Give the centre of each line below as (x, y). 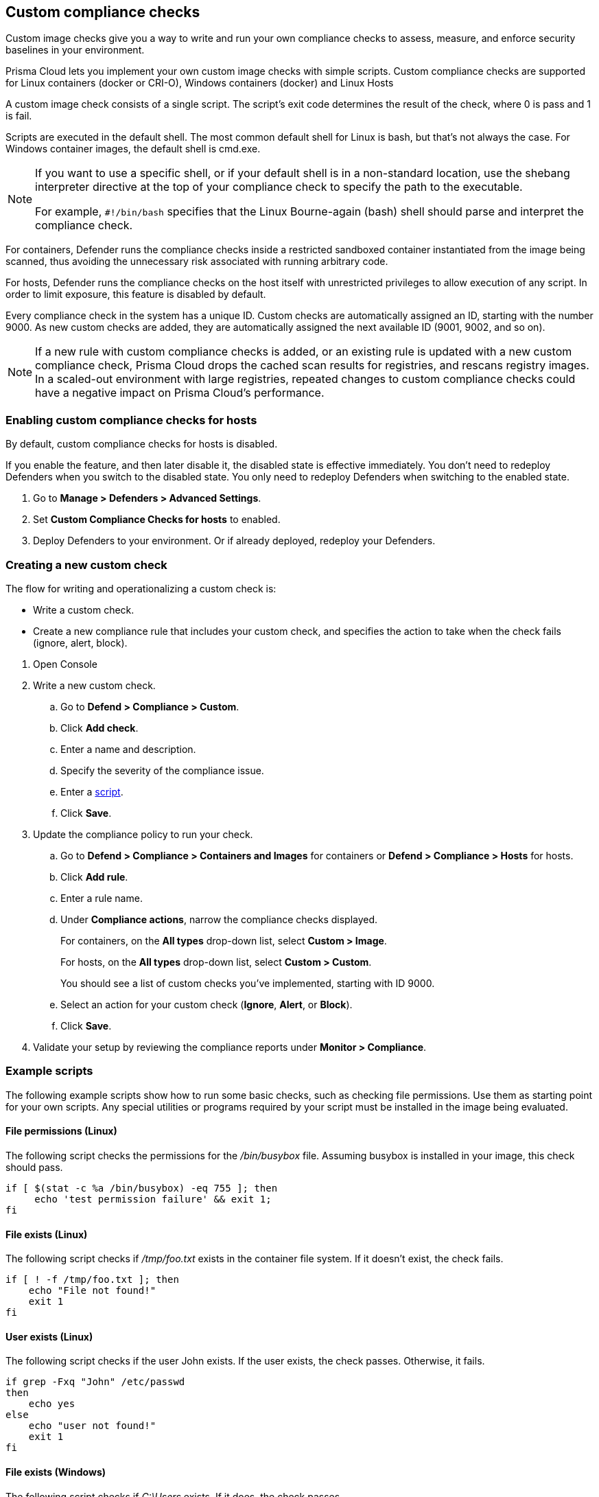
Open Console (65, 664)
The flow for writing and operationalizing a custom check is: (141, 588)
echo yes (52, 1404)
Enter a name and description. (128, 749)
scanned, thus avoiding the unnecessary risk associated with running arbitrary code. (197, 262)
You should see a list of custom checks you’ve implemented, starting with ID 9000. (248, 983)
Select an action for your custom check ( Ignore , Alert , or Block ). (207, 1004)
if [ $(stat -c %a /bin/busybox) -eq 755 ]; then (142, 1188)
